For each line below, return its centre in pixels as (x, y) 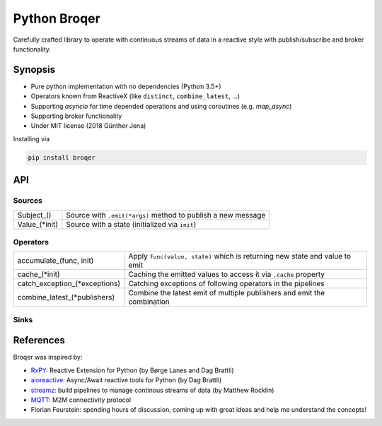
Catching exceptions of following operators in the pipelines (226, 284)
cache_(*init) (39, 274)
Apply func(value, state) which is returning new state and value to (240, 256)
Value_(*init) (38, 224)
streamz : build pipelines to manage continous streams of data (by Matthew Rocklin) (152, 390)
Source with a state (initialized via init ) (131, 224)
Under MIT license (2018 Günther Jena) (88, 126)
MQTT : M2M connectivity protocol (81, 400)
